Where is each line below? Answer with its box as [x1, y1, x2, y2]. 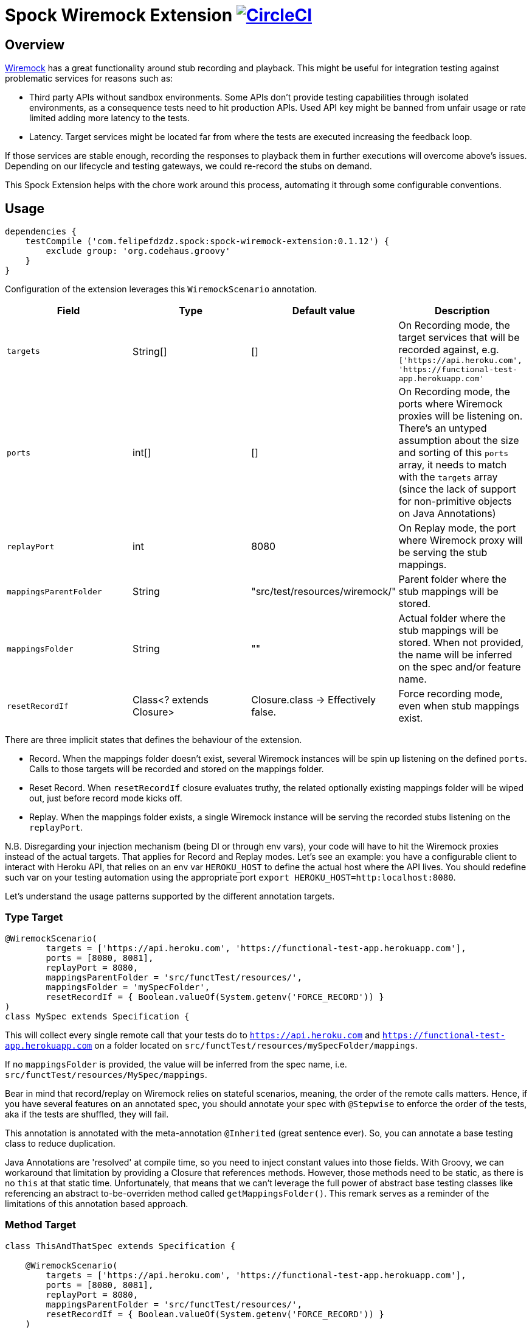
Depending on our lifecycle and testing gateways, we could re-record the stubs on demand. [5, 161, 372, 172]
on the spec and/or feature [398, 661, 521, 674]
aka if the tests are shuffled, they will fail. [5, 1108, 169, 1119]
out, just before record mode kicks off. [29, 793, 182, 804]
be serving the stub [398, 546, 488, 559]
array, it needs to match [398, 459, 507, 471]
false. [251, 706, 277, 719]
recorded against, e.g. [398, 343, 499, 356]
